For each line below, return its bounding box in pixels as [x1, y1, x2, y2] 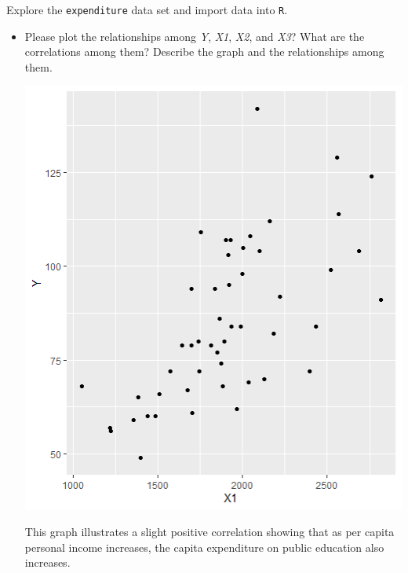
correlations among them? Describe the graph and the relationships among [24, 43, 384, 60]
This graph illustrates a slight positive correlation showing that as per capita [24, 523, 395, 540]
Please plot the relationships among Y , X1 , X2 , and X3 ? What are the [24, 28, 365, 44]
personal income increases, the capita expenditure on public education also [24, 538, 384, 555]
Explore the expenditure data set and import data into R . [6, 2, 288, 17]
